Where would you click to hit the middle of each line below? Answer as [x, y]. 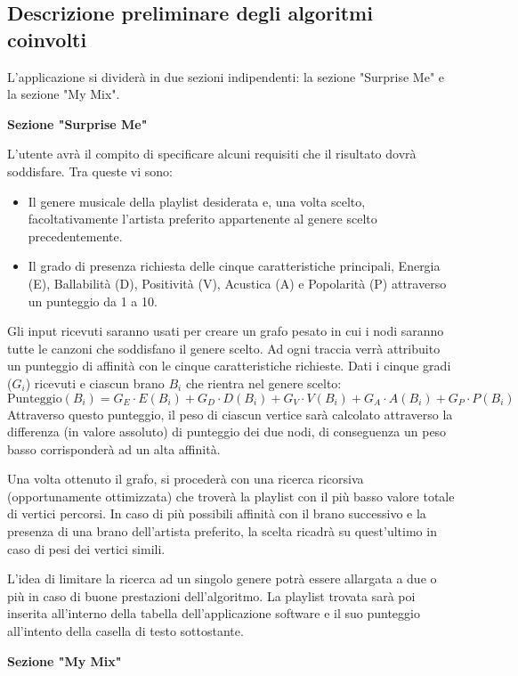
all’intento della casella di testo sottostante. [125, 631]
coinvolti [47, 39]
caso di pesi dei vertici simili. [86, 548]
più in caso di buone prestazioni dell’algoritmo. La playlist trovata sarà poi [211, 595]
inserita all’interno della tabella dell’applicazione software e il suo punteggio [214, 613]
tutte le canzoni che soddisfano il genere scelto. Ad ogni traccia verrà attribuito [224, 348]
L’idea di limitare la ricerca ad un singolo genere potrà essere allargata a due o [222, 578]
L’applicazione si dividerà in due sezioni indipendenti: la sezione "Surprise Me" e [226, 76]
